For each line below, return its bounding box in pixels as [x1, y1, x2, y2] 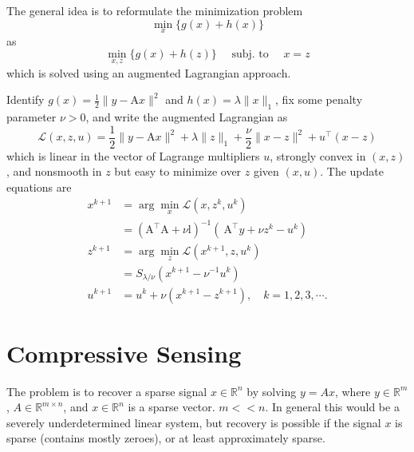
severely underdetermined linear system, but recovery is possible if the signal [6, 414, 381, 430]
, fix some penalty [275, 91, 363, 108]
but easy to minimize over [114, 163, 242, 180]
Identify [6, 91, 45, 108]
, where [334, 383, 371, 399]
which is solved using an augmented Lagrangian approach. [6, 64, 291, 81]
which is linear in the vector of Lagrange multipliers [6, 147, 260, 164]
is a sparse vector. [128, 398, 215, 415]
